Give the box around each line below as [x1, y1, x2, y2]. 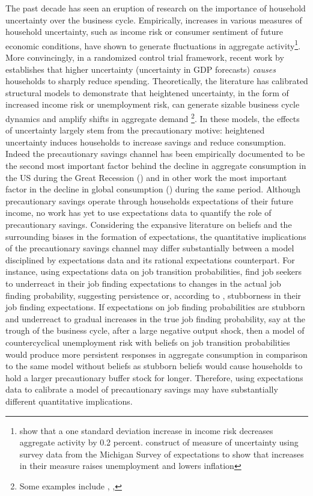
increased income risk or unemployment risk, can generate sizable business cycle [5, 98, 300, 111]
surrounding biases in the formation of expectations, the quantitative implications [5, 230, 306, 242]
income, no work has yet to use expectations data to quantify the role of [5, 206, 272, 219]
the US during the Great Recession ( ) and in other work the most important [5, 171, 287, 183]
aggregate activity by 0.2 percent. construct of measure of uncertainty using [19, 436, 299, 449]
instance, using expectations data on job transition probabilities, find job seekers [5, 265, 302, 278]
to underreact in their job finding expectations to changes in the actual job [5, 277, 281, 289]
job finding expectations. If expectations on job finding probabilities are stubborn [5, 301, 305, 313]
